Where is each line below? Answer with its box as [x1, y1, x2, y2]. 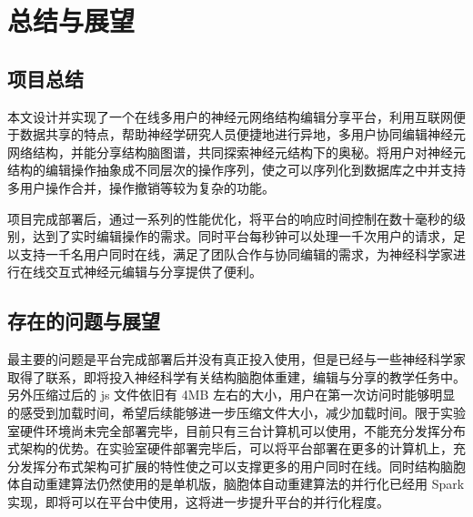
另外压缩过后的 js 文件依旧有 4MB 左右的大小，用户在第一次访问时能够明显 [7, 385, 456, 404]
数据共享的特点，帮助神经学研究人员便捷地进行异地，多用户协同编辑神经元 [19, 125, 466, 144]
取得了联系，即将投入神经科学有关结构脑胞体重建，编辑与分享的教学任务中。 [7, 367, 466, 386]
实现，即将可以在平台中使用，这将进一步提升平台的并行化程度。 [7, 492, 389, 511]
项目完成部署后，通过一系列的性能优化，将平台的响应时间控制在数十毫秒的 [7, 208, 453, 228]
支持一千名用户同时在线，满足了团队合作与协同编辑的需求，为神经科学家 [19, 244, 453, 263]
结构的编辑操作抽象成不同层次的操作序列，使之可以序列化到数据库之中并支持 [7, 160, 466, 179]
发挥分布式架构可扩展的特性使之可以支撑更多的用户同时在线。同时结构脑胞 [19, 456, 466, 475]
